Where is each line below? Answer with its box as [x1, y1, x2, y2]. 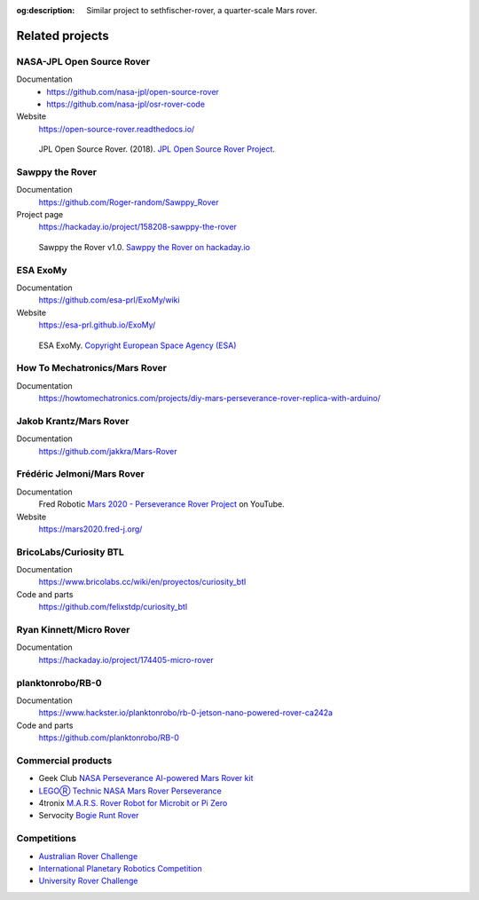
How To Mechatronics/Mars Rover [16, 362, 168, 375]
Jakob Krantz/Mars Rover [16, 414, 130, 427]
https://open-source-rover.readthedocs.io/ [38, 123, 195, 134]
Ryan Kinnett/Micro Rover [16, 623, 130, 636]
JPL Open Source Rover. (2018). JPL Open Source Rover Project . [38, 144, 275, 154]
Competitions [16, 833, 77, 845]
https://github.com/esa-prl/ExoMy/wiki [38, 295, 181, 305]
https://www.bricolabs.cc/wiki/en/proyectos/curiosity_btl [38, 577, 247, 588]
